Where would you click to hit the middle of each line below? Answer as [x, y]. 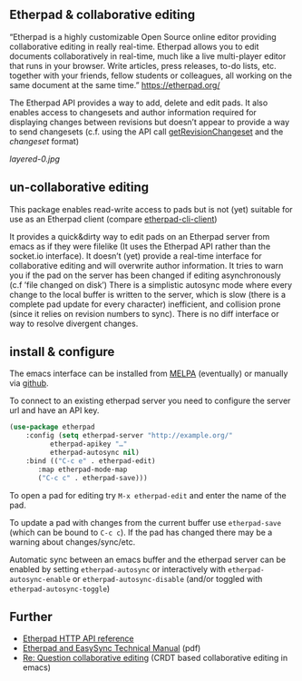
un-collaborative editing [79, 188]
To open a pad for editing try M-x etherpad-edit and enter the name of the [148, 495]
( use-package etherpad [52, 427]
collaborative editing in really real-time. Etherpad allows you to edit [134, 46]
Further [31, 617]
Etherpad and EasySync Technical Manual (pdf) [112, 648]
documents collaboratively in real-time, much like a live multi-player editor [148, 56]
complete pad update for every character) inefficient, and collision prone [145, 304]
